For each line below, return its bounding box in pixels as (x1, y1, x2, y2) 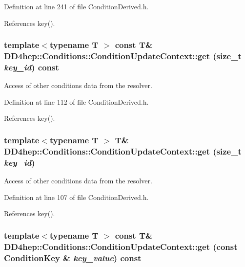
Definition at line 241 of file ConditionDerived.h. (4, 1, 149, 11)
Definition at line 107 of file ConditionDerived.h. (4, 192, 149, 202)
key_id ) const (4, 61, 59, 73)
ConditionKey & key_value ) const (4, 251, 142, 264)
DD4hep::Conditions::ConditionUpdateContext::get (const (4, 240, 238, 252)
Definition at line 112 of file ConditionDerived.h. (4, 96, 149, 107)
